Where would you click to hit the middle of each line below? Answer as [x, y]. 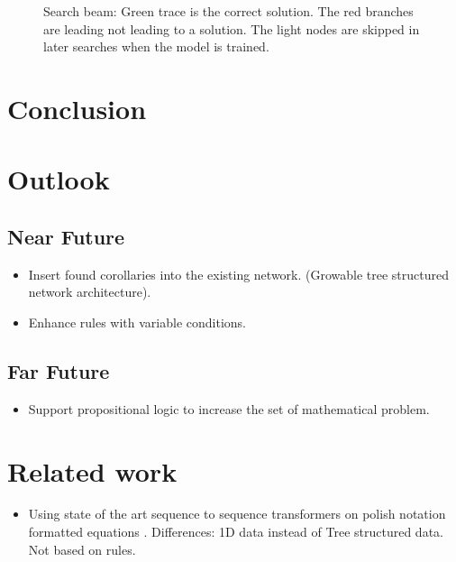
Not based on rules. [82, 549]
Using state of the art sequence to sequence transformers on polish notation [237, 514]
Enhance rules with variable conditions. [137, 322]
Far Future [59, 370]
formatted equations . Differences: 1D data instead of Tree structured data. [236, 532]
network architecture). [90, 292]
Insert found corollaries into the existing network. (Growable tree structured [239, 274]
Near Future [66, 236]
